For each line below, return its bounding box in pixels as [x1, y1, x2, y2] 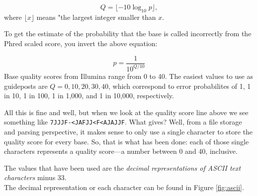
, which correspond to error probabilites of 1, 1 [108, 80, 251, 91]
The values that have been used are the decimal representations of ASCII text [4, 162, 241, 173]
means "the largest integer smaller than [36, 11, 156, 22]
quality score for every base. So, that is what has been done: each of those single [4, 136, 249, 146]
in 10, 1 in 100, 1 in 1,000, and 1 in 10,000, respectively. [4, 90, 174, 101]
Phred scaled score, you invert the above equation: [4, 38, 158, 48]
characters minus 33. [4, 172, 67, 183]
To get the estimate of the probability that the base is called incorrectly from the [4, 28, 252, 39]
